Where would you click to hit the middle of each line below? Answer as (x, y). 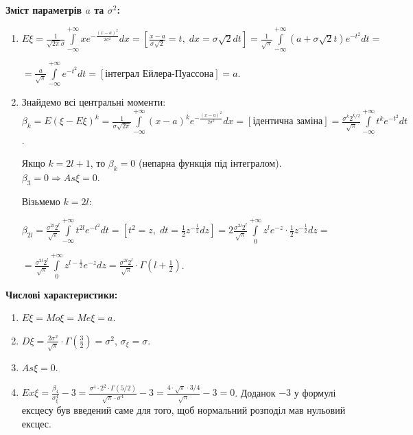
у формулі (315, 392)
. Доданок (255, 392)
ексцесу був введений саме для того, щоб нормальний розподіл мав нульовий (184, 410)
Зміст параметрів (44, 10)
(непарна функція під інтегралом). (210, 163)
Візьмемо (41, 201)
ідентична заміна (288, 122)
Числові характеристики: (62, 294)
